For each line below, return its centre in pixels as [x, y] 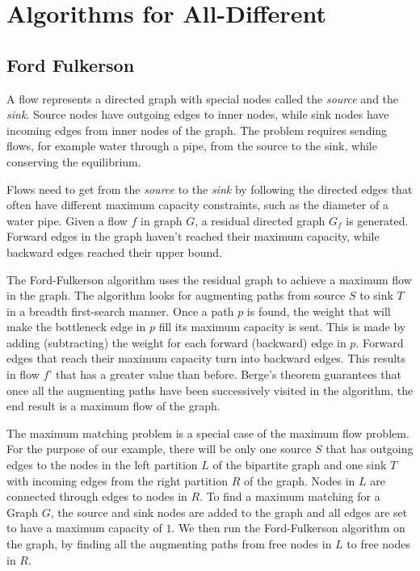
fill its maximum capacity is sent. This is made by [282, 327]
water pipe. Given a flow [67, 220]
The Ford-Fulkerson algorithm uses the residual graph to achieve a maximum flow [209, 279]
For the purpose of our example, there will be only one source [159, 449]
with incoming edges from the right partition [117, 480]
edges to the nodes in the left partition [102, 465]
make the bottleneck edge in [76, 327]
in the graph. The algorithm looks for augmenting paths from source [176, 295]
